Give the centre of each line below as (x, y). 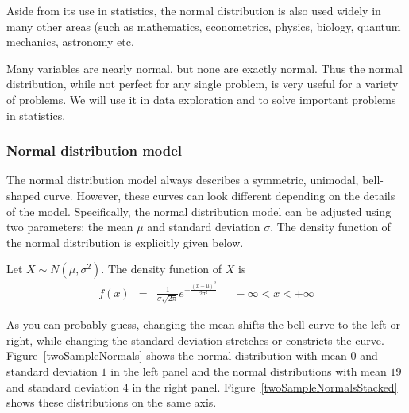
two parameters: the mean (70, 227)
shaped (23, 195)
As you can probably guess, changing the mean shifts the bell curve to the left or (203, 324)
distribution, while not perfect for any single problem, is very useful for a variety (203, 84)
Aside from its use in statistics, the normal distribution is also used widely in (194, 10)
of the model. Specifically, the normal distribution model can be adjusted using (199, 211)
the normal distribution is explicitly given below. (125, 242)
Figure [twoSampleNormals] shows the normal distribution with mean (177, 355)
